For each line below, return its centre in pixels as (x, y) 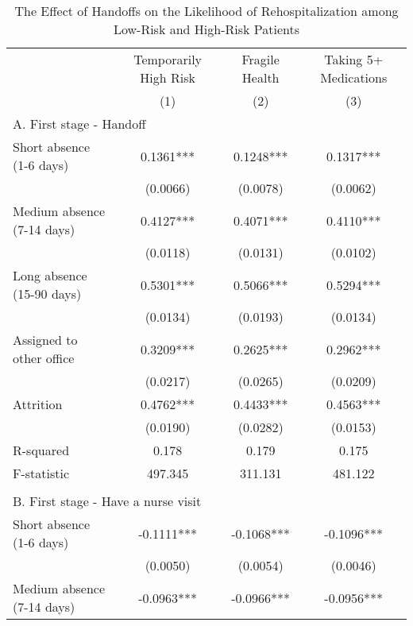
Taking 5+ (354, 59)
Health (261, 77)
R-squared (41, 450)
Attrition (38, 404)
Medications (354, 77)
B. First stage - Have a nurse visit (107, 501)
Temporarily (168, 59)
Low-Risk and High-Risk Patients (206, 29)
